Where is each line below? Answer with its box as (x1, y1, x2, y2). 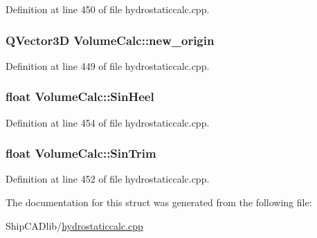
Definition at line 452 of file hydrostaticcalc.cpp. (6, 172, 210, 186)
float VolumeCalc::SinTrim (6, 145, 156, 162)
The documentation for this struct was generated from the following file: (6, 195, 312, 210)
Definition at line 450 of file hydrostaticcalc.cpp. (6, 2, 210, 16)
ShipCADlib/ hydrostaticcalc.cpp (6, 218, 143, 232)
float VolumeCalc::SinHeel (6, 88, 154, 105)
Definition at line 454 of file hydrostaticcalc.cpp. (6, 115, 210, 129)
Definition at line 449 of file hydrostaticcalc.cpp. (6, 58, 210, 73)
